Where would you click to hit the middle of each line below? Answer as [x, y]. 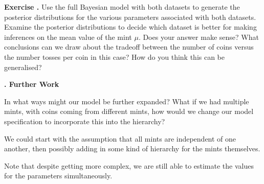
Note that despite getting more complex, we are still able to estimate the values [129, 165]
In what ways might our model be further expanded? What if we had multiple [127, 101]
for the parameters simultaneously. [58, 176]
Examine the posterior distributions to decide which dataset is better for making [130, 27]
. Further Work [32, 84]
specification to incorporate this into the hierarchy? [85, 121]
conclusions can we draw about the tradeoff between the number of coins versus [129, 47]
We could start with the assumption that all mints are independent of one [120, 138]
